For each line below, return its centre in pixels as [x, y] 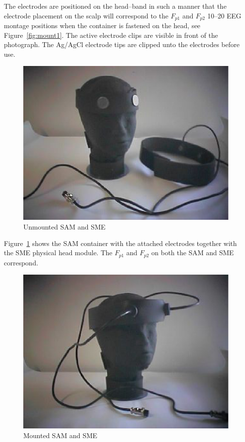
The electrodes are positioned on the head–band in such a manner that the [115, 6]
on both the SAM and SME [193, 253]
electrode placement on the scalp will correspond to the [86, 15]
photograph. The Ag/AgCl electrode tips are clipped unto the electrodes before [122, 44]
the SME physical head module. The [58, 253]
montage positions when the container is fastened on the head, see [102, 25]
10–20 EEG [224, 15]
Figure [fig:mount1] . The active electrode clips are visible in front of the [111, 35]
